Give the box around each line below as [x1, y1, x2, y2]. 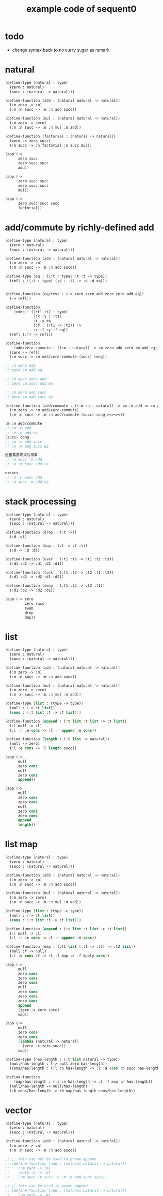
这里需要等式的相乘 [5, 453, 38, 458]
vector [5, 1105, 32, 1116]
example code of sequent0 [26, 3, 137, 15]
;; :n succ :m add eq [5, 479, 49, 484]
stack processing [5, 496, 77, 507]
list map [5, 839, 38, 850]
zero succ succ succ [17, 201, 60, 206]
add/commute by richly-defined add [5, 222, 154, 233]
